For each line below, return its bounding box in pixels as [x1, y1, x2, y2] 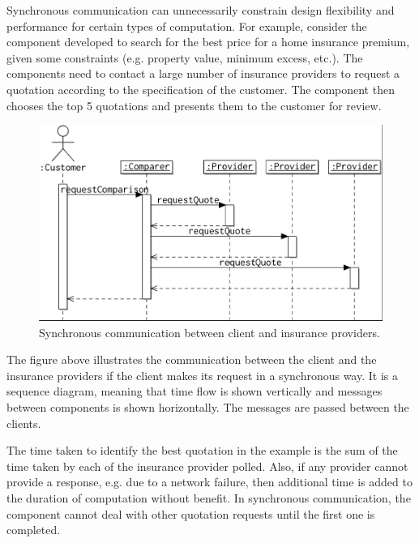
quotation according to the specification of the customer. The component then [6, 80, 395, 97]
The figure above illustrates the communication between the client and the [6, 351, 377, 368]
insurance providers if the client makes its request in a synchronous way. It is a [6, 366, 398, 383]
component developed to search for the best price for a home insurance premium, [6, 33, 410, 50]
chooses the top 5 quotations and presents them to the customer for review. [6, 96, 382, 113]
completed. [6, 521, 61, 538]
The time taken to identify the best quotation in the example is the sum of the [6, 442, 398, 459]
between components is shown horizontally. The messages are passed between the [6, 399, 409, 416]
